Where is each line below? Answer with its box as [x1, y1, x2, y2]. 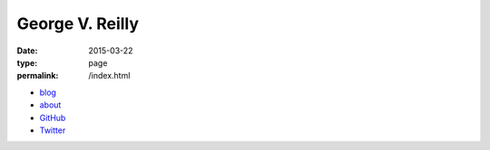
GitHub [39, 112, 66, 123]
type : [16, 57, 38, 68]
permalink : [16, 70, 59, 81]
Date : [16, 45, 38, 56]
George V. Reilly [16, 14, 140, 33]
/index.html [88, 70, 131, 81]
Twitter [39, 125, 66, 136]
